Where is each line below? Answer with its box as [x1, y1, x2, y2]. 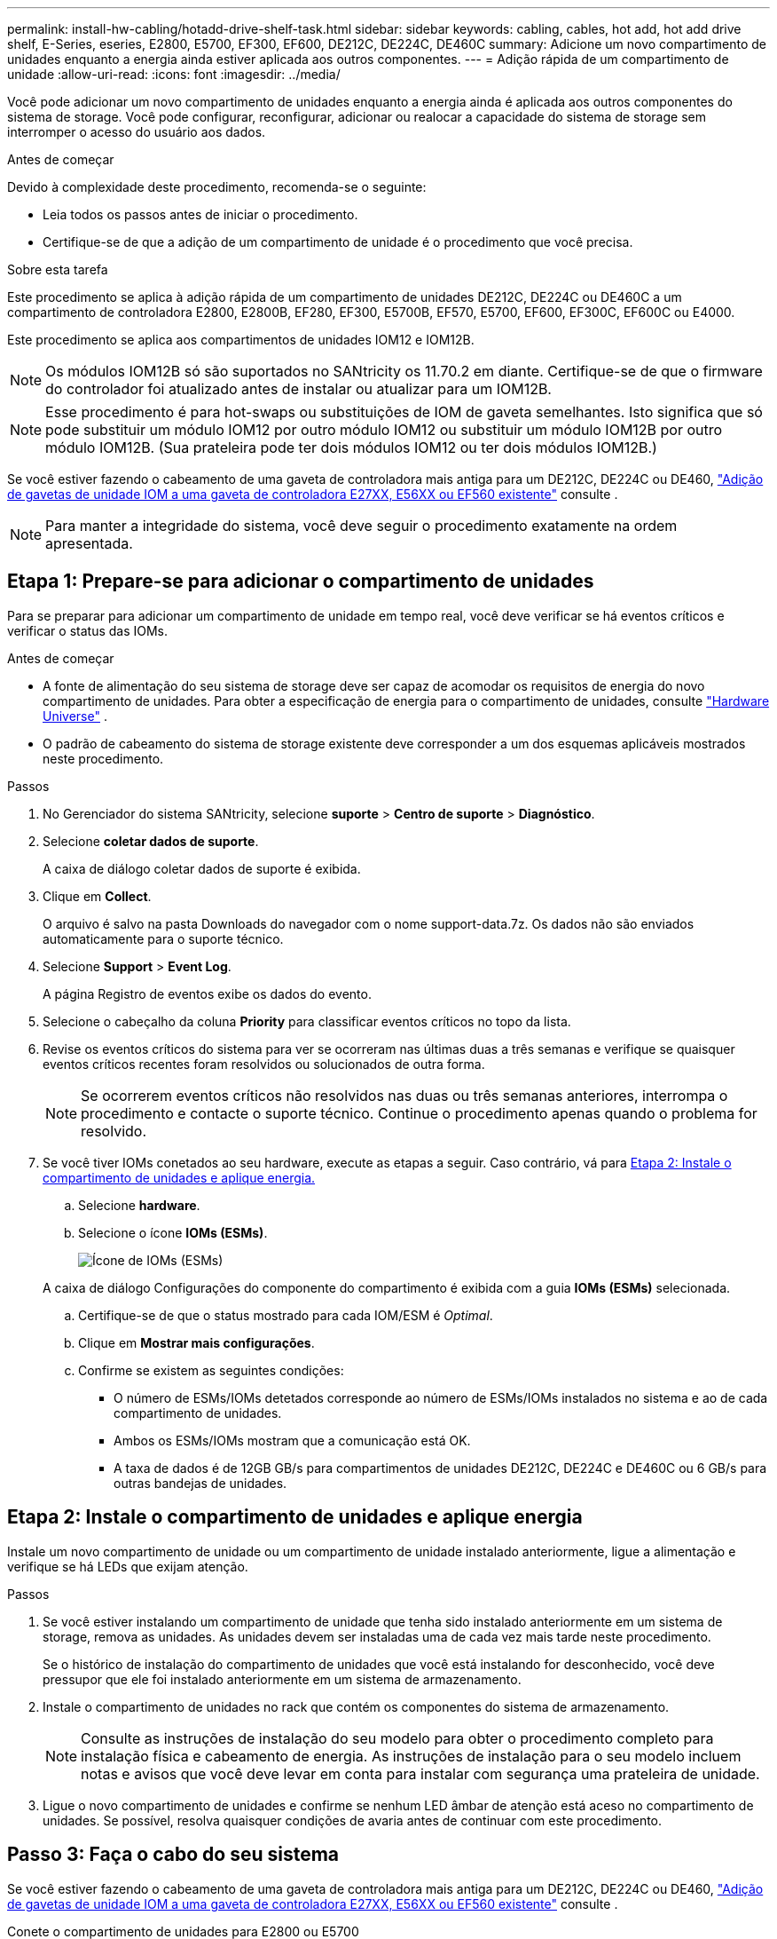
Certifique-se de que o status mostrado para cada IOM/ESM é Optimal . [78, 1307, 493, 1323]
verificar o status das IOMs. [7, 622, 169, 638]
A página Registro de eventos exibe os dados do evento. [43, 985, 372, 1001]
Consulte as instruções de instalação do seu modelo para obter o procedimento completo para [81, 1729, 714, 1747]
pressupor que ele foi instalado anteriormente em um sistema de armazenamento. [43, 1671, 522, 1687]
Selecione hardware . [78, 1197, 200, 1213]
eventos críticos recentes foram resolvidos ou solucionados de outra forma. [43, 1056, 485, 1072]
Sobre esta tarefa [7, 262, 108, 277]
